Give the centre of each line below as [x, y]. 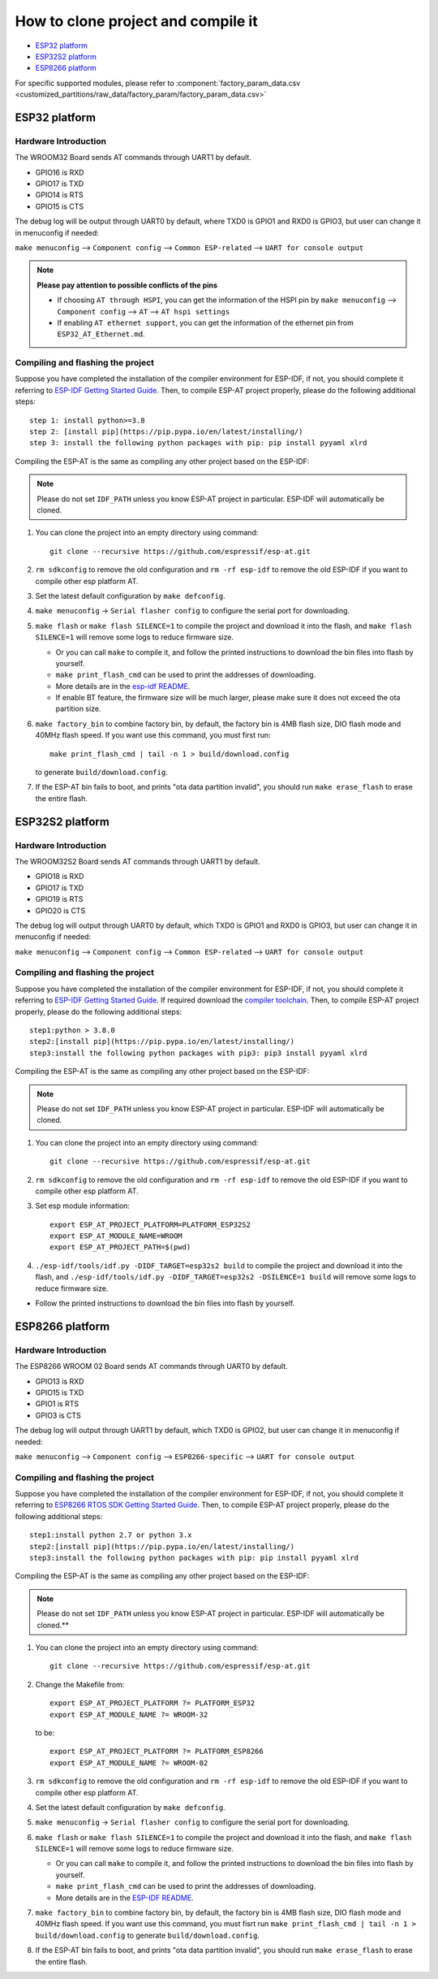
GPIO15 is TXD [60, 1392]
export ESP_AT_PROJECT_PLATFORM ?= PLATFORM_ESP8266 [157, 1752]
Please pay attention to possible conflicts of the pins [127, 285]
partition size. [78, 709]
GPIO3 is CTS [58, 1415]
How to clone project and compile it [137, 21]
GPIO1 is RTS [57, 1404]
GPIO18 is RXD [60, 877]
